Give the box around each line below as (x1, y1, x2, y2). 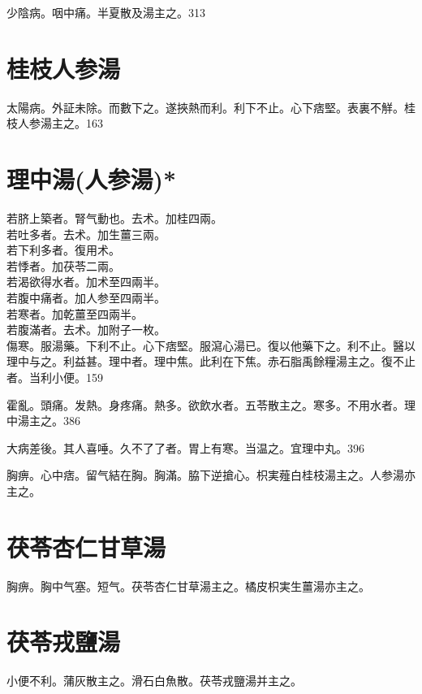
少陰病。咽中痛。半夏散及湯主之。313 (6, 4, 205, 20)
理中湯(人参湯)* (6, 163, 177, 196)
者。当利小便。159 (6, 368, 103, 385)
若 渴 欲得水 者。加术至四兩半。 (6, 273, 166, 290)
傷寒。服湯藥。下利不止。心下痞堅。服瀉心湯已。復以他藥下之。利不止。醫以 (6, 336, 416, 354)
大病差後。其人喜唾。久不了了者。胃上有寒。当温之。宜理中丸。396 (6, 439, 364, 456)
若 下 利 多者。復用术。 (6, 241, 120, 258)
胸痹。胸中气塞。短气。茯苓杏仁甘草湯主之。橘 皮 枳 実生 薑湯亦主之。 (6, 577, 370, 594)
